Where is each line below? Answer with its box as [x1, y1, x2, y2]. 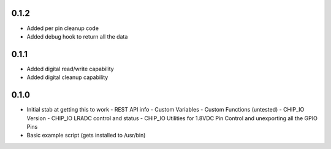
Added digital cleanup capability [26, 74, 108, 81]
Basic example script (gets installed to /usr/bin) [26, 132, 146, 139]
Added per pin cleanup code [26, 25, 99, 32]
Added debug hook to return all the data [26, 32, 128, 40]
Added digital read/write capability [26, 65, 114, 72]
